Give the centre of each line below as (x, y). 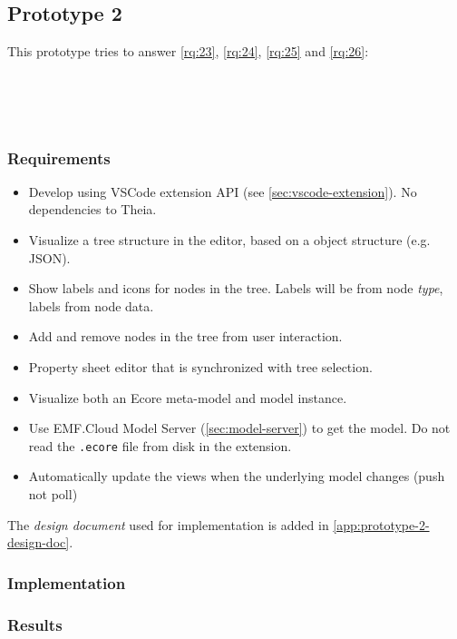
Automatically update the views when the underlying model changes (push (237, 476)
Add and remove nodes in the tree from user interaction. (185, 336)
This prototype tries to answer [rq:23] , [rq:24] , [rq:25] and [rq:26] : (188, 51)
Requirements (59, 157)
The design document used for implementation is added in (168, 524)
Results (35, 624)
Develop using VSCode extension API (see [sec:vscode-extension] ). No (223, 191)
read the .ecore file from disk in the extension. (160, 445)
